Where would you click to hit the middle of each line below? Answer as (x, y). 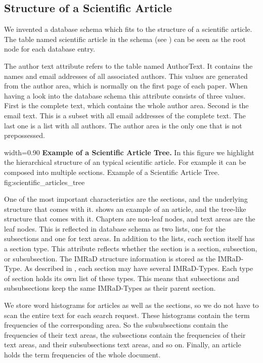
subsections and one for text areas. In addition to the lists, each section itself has (129, 238)
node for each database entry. (50, 49)
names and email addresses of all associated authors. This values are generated (126, 76)
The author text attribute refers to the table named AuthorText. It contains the (128, 65)
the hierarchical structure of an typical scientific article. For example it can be (125, 162)
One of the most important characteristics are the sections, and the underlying (126, 199)
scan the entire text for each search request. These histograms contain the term (127, 315)
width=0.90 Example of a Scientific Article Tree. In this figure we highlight (129, 152)
